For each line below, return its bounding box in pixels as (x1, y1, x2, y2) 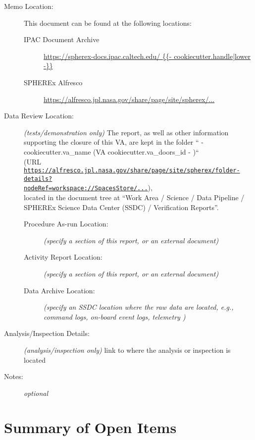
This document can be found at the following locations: (24, 17, 192, 28)
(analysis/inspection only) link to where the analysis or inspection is (24, 345, 231, 355)
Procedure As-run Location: (24, 219, 108, 229)
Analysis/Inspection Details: (4, 328, 90, 338)
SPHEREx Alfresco (24, 77, 83, 87)
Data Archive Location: (24, 285, 95, 295)
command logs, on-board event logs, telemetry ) (44, 311, 186, 322)
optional (24, 387, 49, 398)
